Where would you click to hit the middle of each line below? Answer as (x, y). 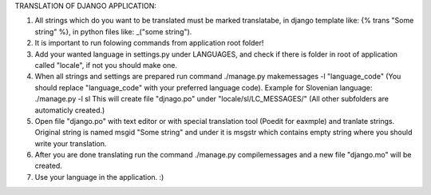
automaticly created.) (70, 110)
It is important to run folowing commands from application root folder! (149, 43)
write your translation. (71, 143)
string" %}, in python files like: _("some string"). (113, 31)
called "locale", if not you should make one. (106, 65)
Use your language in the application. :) (99, 177)
